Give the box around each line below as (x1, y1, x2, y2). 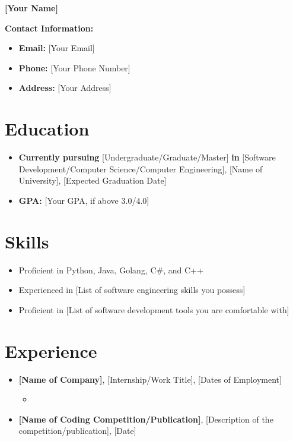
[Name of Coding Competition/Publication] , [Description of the (18, 412, 273, 425)
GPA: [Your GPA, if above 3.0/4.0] (18, 194, 149, 206)
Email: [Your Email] (18, 42, 95, 54)
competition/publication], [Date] (18, 424, 136, 437)
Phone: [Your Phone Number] (18, 61, 130, 74)
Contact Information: (5, 21, 94, 34)
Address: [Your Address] (18, 81, 112, 94)
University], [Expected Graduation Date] (18, 174, 167, 187)
